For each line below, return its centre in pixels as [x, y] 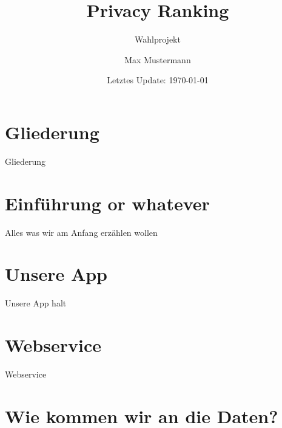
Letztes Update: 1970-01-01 [158, 80]
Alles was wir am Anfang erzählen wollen [81, 232]
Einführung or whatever [107, 203]
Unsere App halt [36, 303]
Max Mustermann [158, 59]
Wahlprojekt [158, 39]
